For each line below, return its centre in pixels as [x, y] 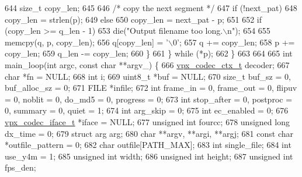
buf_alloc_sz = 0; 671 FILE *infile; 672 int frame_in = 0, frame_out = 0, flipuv [151, 88]
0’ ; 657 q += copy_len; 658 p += [234, 42]
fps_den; [20, 167]
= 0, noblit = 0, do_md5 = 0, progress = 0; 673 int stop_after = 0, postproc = [149, 99]
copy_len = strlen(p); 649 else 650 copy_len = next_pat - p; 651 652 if [133, 19]
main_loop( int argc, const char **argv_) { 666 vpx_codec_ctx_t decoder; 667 [147, 64]
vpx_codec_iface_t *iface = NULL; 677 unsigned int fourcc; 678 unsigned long [147, 121]
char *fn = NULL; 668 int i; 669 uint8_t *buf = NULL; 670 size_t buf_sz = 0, [148, 76]
